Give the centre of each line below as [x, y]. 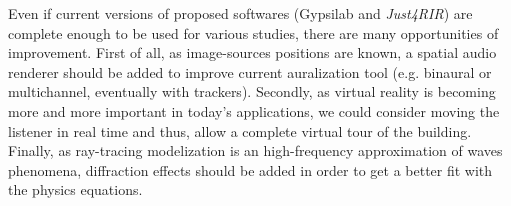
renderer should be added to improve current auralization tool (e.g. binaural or [250, 71]
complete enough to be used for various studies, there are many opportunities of [253, 32]
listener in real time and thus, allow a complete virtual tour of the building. [240, 130]
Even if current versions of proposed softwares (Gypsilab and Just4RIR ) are [240, 13]
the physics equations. [75, 189]
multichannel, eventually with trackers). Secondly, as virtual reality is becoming [252, 91]
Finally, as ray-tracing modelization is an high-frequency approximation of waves [255, 150]
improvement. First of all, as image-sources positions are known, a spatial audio [252, 52]
